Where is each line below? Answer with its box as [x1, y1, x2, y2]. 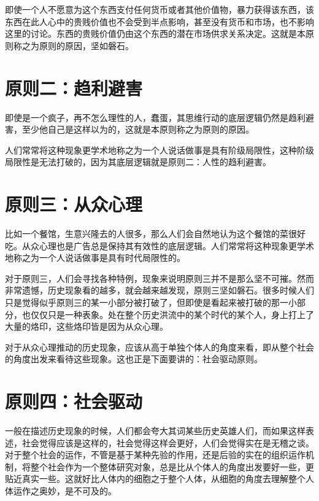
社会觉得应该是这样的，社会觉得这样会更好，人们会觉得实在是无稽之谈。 [21, 436, 314, 449]
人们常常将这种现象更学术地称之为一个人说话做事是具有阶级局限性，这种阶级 [5, 143, 314, 156]
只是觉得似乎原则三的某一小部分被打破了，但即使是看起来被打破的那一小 [5, 295, 297, 308]
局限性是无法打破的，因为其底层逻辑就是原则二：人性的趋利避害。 [5, 155, 271, 168]
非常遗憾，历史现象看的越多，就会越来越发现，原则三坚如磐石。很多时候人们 [5, 284, 314, 297]
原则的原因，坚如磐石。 [39, 39, 134, 52]
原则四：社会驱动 [5, 389, 143, 414]
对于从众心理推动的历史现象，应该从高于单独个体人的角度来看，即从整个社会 [5, 340, 314, 353]
